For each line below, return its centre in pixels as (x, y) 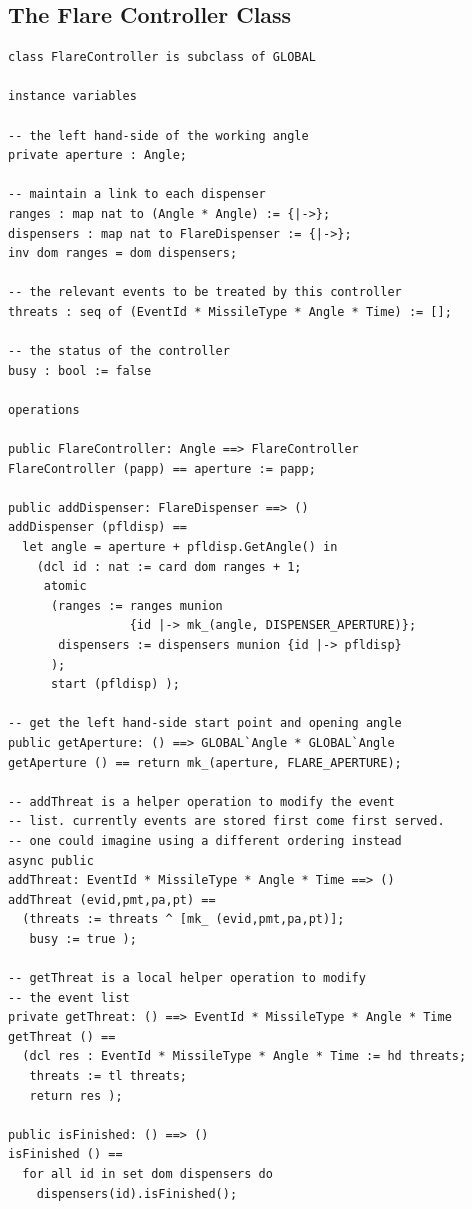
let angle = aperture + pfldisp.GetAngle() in (180, 547)
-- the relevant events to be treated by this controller (205, 292)
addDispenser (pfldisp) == (97, 527)
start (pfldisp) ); (115, 684)
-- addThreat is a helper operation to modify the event (201, 801)
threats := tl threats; (108, 1076)
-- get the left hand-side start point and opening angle (205, 723)
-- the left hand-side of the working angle (158, 135)
